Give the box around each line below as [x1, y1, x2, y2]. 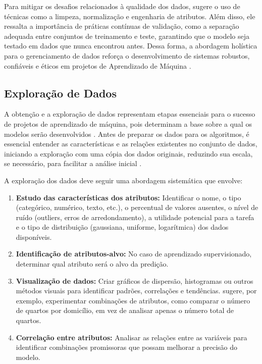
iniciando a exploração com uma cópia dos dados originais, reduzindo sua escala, [4, 148, 253, 159]
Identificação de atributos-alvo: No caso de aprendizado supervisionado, [16, 248, 252, 259]
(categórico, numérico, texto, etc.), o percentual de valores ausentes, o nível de [16, 202, 258, 213]
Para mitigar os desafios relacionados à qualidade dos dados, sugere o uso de [4, 1, 240, 11]
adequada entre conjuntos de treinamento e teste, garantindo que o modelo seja [4, 30, 250, 41]
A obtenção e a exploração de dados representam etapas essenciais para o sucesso [4, 109, 255, 119]
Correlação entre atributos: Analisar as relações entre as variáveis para [16, 332, 247, 342]
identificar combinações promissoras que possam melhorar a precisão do [16, 342, 238, 352]
